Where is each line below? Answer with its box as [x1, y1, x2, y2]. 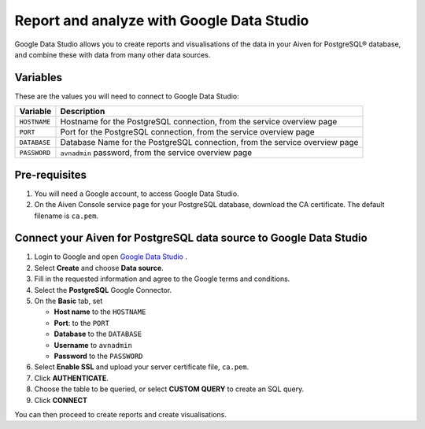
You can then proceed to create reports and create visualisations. [14, 409, 227, 419]
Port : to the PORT [54, 318, 110, 327]
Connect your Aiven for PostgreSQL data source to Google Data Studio [14, 231, 368, 245]
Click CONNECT [34, 395, 88, 405]
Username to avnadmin [54, 340, 133, 349]
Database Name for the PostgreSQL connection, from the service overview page [60, 137, 359, 148]
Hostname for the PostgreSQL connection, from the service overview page [60, 116, 338, 128]
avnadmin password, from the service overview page [60, 147, 253, 158]
